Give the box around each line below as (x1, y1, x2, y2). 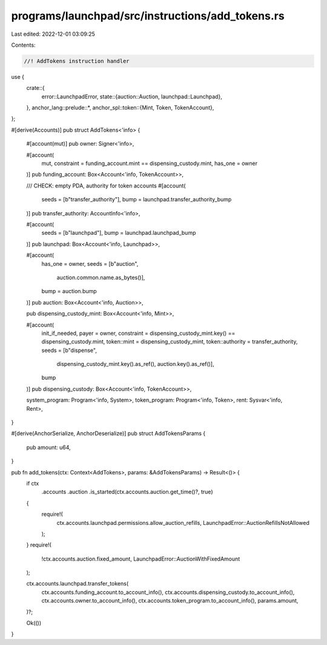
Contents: (11, 41, 36, 49)
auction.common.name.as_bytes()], (56, 274, 145, 281)
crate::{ (26, 84, 45, 92)
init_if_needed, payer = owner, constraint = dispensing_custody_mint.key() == (41, 329, 236, 337)
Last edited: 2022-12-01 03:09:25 (11, 30, 95, 38)
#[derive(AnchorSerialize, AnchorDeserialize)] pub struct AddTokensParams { (11, 430, 206, 437)
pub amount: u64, (26, 444, 71, 451)
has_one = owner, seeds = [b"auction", (41, 260, 139, 267)
